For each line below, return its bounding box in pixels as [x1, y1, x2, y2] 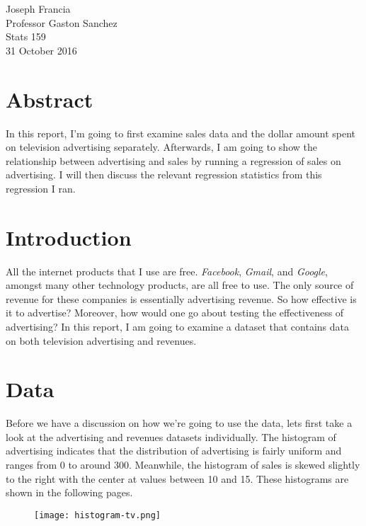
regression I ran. [6, 181, 76, 195]
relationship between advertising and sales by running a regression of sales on [6, 153, 341, 168]
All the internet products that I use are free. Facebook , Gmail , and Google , [6, 263, 328, 278]
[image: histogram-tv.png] [34, 510, 161, 520]
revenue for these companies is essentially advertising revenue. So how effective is [6, 291, 357, 306]
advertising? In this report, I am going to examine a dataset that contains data [6, 319, 349, 333]
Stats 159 [6, 29, 46, 44]
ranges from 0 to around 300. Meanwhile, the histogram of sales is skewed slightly [6, 457, 360, 472]
